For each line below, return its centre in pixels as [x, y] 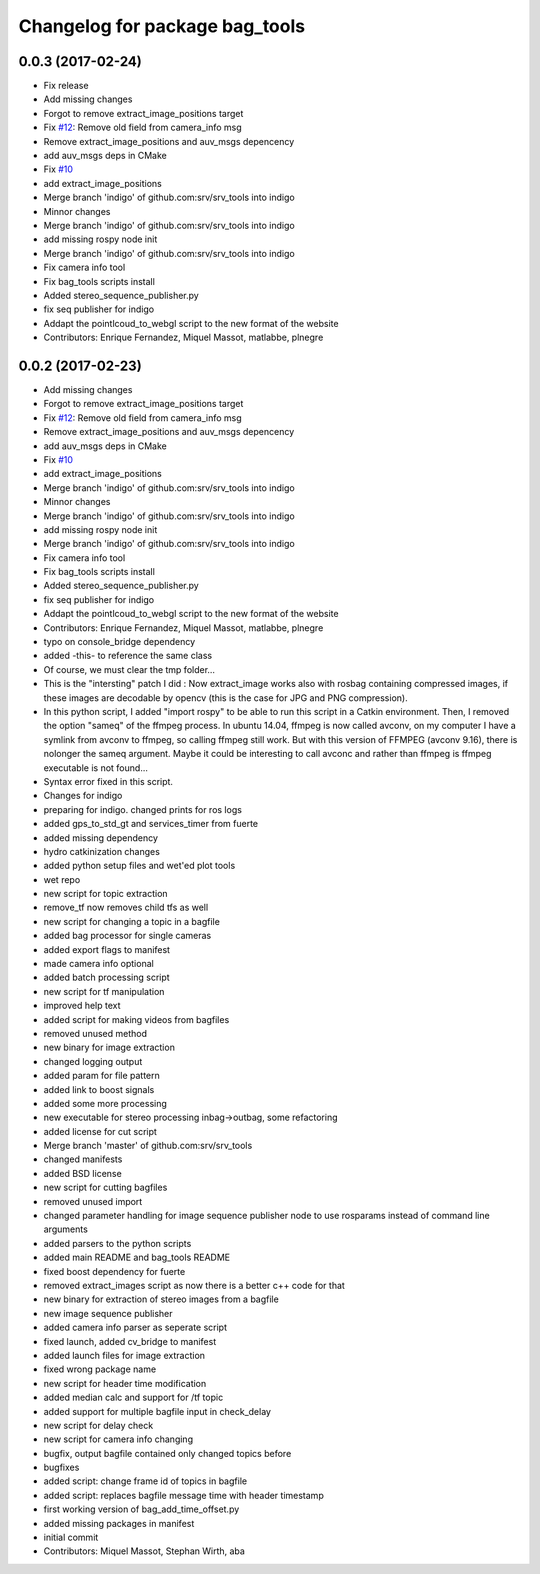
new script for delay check [98, 1425]
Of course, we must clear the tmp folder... [129, 669]
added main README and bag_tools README [136, 1257]
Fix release [66, 86]
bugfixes [61, 1467]
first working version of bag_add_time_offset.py [141, 1509]
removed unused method [95, 1033]
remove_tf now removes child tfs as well [126, 907]
